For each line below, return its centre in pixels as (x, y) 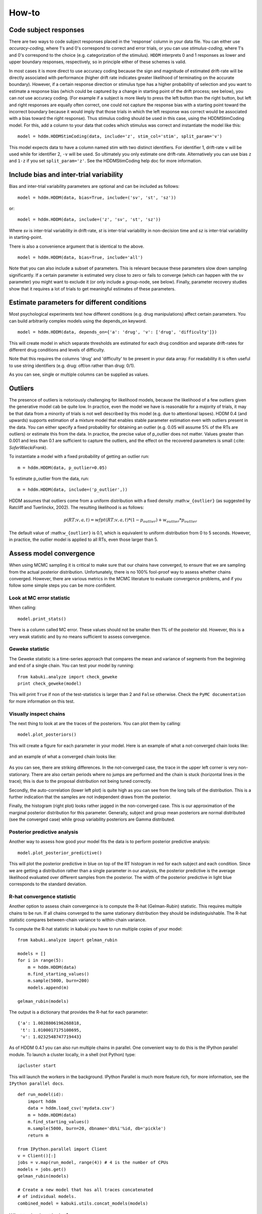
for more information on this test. (42, 701)
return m (38, 1135)
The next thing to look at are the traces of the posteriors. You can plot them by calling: (95, 723)
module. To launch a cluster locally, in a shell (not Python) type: (72, 1054)
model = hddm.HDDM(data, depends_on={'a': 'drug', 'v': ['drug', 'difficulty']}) (117, 332)
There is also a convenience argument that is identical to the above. (77, 246)
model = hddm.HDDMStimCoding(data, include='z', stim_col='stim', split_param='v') (120, 136)
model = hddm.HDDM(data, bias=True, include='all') (80, 257)
